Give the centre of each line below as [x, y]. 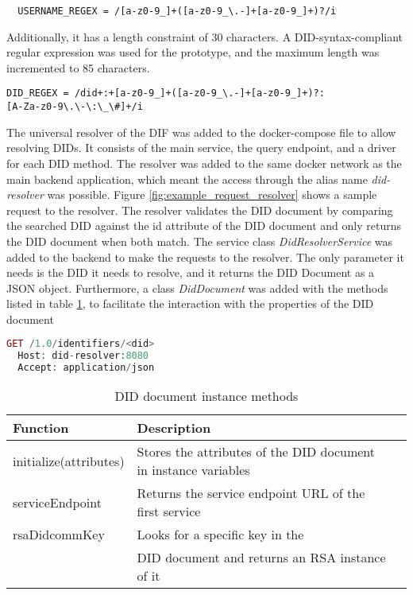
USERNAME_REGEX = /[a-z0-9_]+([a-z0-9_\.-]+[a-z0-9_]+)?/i [177, 11]
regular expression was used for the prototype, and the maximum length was [193, 52]
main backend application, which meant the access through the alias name [187, 179]
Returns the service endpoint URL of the [251, 493]
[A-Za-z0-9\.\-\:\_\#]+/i [75, 107]
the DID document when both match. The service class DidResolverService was [200, 241]
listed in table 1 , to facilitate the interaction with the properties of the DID [190, 303]
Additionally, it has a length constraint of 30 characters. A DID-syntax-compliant [205, 36]
